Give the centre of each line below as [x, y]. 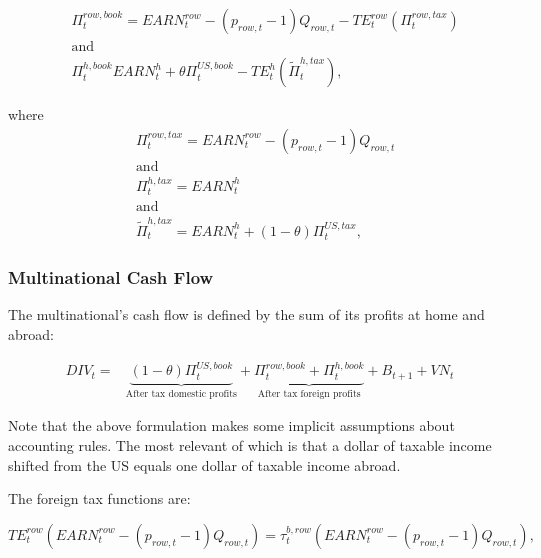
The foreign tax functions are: [99, 498]
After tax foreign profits [309, 393]
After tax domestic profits [181, 393]
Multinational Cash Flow [111, 277]
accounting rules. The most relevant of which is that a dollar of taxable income [250, 444]
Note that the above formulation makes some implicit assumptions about [231, 425]
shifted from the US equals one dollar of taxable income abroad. [204, 464]
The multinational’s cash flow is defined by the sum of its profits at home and [246, 314]
